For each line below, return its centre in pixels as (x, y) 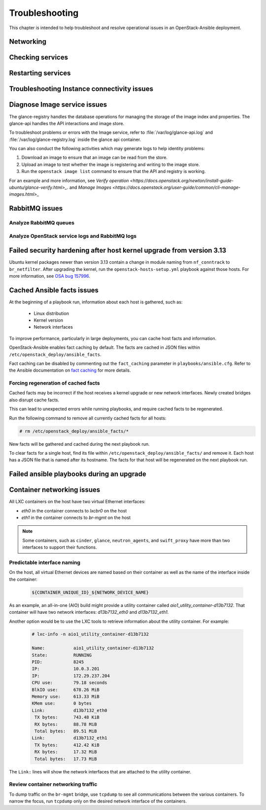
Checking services (39, 58)
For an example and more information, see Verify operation (69, 180)
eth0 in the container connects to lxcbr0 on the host (74, 511)
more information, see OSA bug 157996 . (50, 276)
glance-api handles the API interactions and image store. (67, 123)
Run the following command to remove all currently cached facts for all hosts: (88, 418)
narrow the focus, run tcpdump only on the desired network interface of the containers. (98, 801)
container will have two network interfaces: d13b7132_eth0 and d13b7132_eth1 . (89, 612)
